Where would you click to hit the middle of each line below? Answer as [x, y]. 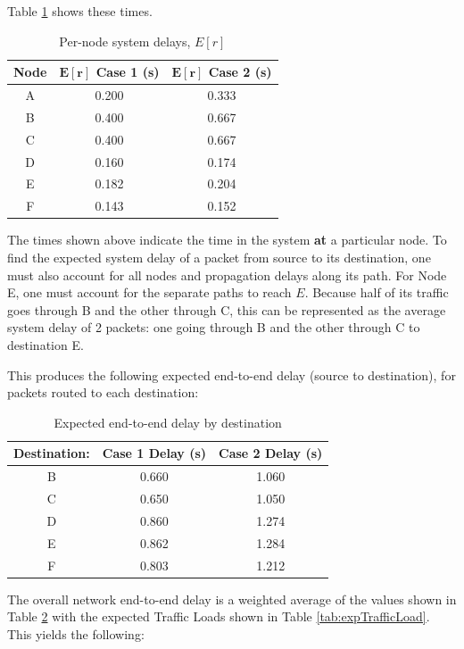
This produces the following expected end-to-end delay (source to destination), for [232, 374]
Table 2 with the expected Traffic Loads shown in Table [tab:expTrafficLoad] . [219, 616]
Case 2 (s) [240, 72]
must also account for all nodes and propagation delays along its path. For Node [227, 275]
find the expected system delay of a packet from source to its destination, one [219, 257]
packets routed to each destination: [103, 392]
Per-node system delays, [125, 41]
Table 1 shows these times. [80, 11]
